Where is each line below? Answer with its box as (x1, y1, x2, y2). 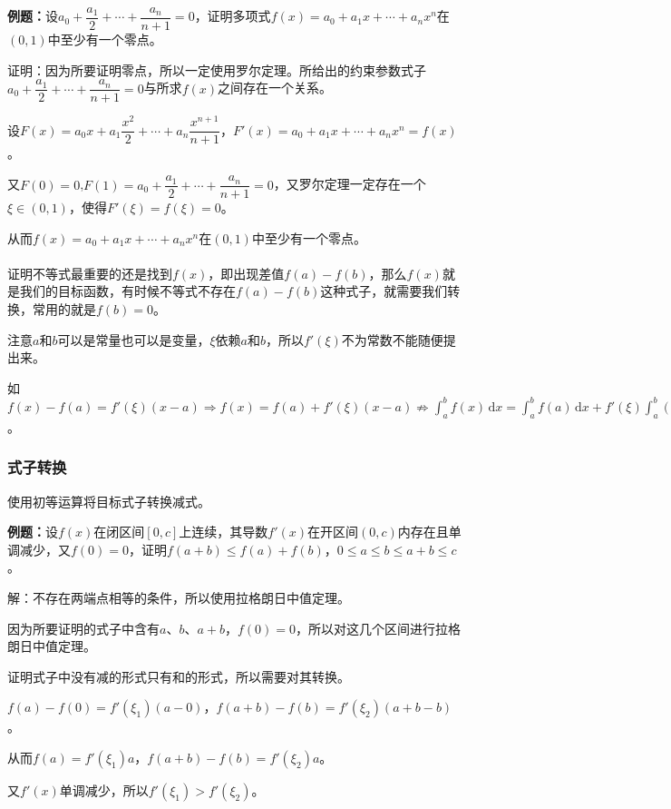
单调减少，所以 (59, 780, 149, 799)
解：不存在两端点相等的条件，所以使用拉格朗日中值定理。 (7, 587, 350, 607)
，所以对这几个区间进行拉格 (295, 618, 461, 637)
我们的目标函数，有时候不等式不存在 (19, 281, 236, 301)
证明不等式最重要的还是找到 (7, 263, 172, 282)
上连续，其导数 (179, 522, 268, 541)
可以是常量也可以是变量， (57, 330, 210, 349)
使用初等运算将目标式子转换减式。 (7, 491, 210, 510)
